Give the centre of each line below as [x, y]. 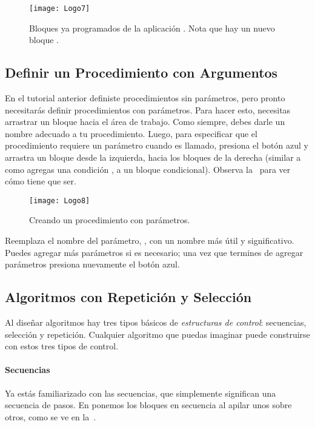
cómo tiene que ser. [41, 181]
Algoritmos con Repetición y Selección [128, 297]
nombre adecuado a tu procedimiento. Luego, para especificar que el [131, 133]
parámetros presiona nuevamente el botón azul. [92, 264]
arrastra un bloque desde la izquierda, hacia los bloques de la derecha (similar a [153, 157]
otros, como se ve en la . [51, 416]
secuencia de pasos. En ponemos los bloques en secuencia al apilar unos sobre [148, 405]
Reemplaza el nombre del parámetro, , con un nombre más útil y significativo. [150, 240]
